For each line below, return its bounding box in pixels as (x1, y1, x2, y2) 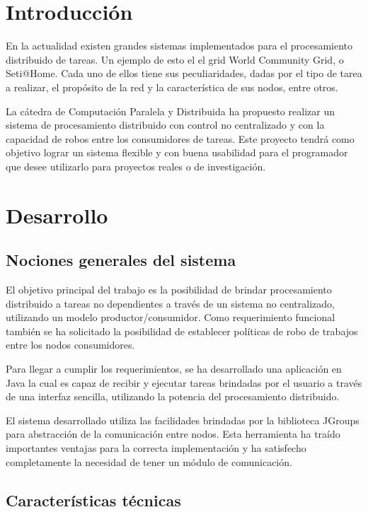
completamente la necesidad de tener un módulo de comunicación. (6, 454, 292, 469)
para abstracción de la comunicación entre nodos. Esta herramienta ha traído (6, 426, 340, 441)
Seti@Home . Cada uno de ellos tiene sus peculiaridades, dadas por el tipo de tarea (6, 66, 362, 81)
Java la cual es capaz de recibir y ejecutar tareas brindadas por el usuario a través (6, 375, 362, 390)
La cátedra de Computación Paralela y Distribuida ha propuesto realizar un (6, 103, 335, 118)
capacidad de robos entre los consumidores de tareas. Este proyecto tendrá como (6, 131, 355, 146)
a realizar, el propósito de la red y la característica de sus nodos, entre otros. (6, 79, 338, 94)
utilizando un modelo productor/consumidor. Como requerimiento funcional (6, 310, 335, 325)
